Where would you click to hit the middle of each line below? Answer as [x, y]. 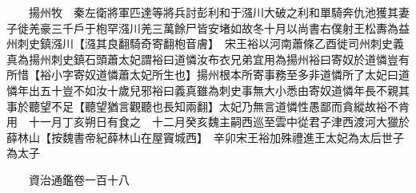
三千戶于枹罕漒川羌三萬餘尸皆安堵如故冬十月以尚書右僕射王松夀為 [224, 28]
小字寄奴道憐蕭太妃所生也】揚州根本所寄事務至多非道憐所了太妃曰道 [230, 75]
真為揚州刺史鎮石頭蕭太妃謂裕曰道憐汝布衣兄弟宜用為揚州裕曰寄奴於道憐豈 [202, 59]
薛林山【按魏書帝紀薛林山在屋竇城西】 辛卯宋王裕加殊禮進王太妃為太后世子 [205, 137]
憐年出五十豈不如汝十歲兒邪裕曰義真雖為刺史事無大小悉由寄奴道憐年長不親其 [208, 90]
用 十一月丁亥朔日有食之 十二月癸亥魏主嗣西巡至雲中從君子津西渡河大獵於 [208, 122]
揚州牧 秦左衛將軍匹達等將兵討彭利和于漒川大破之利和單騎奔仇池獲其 [213, 12]
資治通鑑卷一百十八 [79, 179]
